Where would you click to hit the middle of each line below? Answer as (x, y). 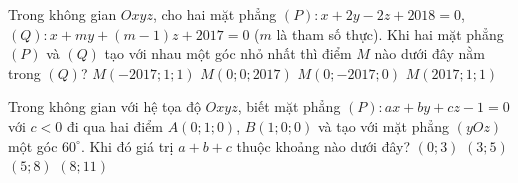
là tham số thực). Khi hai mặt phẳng (390, 33)
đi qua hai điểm (115, 125)
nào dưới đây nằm (429, 53)
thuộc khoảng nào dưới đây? (323, 145)
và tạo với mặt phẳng (383, 125)
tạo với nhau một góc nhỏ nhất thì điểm (228, 53)
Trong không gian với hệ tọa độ (104, 106)
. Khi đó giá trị (127, 145)
